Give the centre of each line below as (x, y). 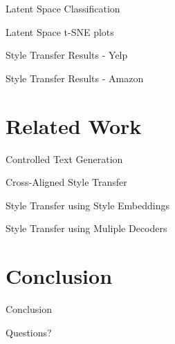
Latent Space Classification (63, 8)
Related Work (74, 125)
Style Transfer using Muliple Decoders (86, 228)
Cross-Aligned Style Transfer (66, 182)
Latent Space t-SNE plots (60, 31)
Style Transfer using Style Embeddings (87, 205)
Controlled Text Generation (64, 159)
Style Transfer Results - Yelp (67, 55)
